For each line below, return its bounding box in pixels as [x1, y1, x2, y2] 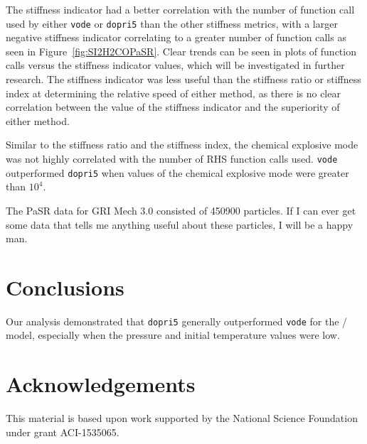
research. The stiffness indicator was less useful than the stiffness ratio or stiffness [6, 72, 361, 87]
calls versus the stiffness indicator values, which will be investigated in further [6, 58, 345, 72]
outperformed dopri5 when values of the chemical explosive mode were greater [6, 165, 349, 180]
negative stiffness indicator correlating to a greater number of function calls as [6, 30, 346, 45]
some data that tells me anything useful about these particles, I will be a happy [6, 217, 353, 232]
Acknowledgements [6, 369, 196, 399]
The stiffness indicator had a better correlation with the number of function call [6, 2, 355, 16]
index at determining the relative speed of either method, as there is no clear [6, 85, 341, 100]
